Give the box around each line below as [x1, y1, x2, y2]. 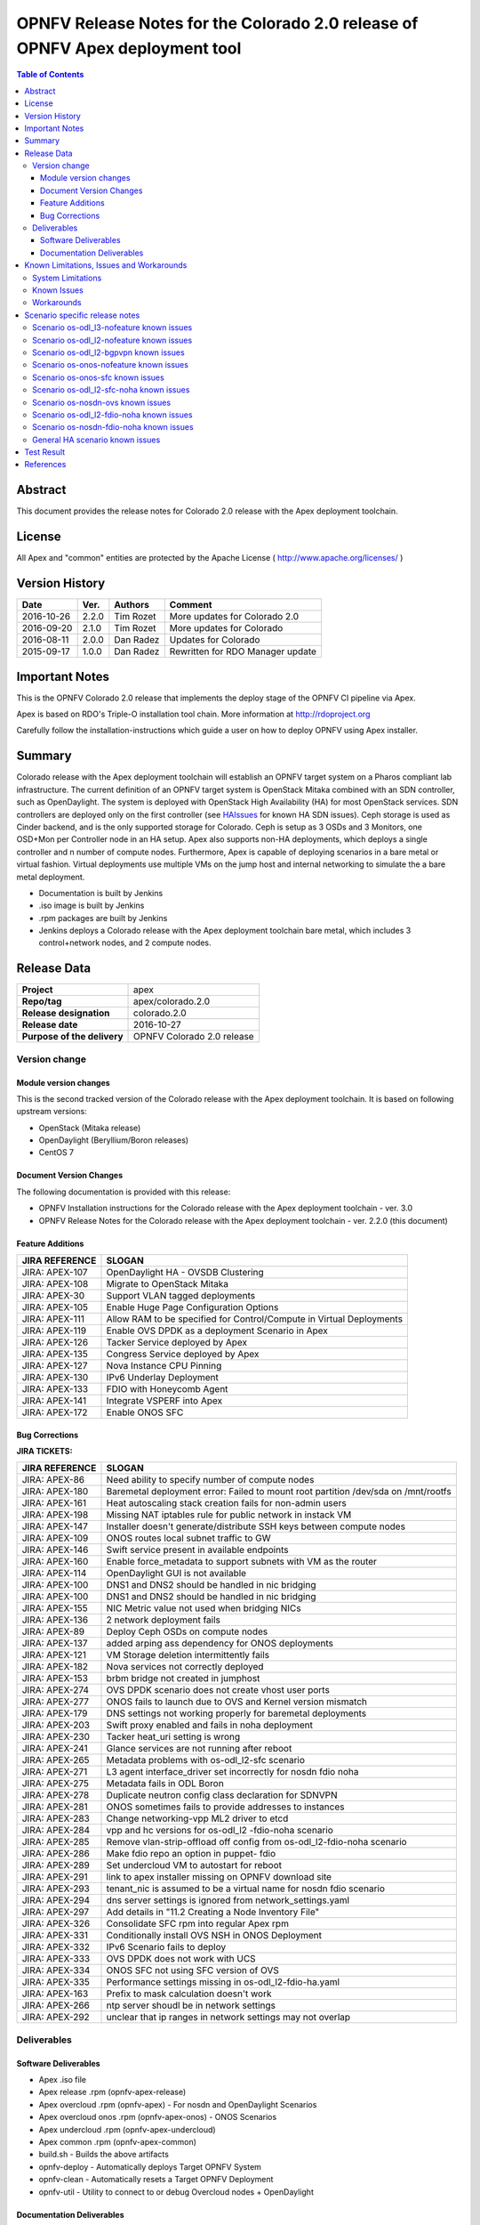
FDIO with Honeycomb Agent [106, 1383, 228, 1396]
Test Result [24, 447, 66, 457]
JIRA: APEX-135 [21, 1348, 89, 1361]
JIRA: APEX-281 [21, 1800, 88, 1813]
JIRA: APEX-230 [21, 1731, 91, 1744]
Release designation [21, 1007, 110, 1019]
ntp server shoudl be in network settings [106, 1999, 276, 2011]
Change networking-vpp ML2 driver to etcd [106, 1812, 289, 1824]
